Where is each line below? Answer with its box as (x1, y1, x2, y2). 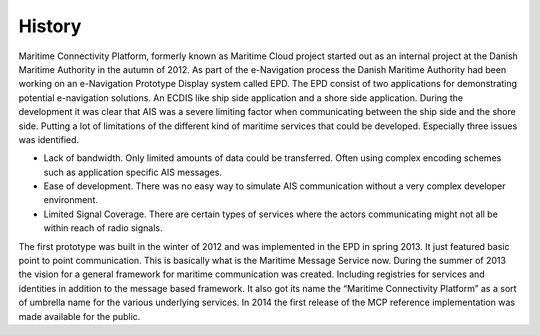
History (18, 15, 82, 37)
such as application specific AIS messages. (43, 166, 223, 178)
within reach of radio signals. (43, 222, 163, 234)
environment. (43, 194, 99, 206)
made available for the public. (18, 310, 141, 322)
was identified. (18, 133, 80, 145)
